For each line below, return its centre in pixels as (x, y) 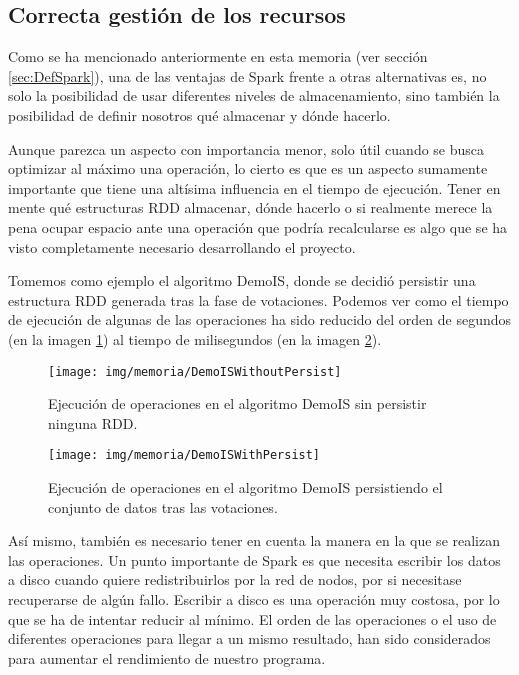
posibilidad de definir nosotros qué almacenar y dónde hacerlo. (199, 114)
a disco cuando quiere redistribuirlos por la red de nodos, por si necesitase (235, 579)
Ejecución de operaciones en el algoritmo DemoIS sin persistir (237, 403)
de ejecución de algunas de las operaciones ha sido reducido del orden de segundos (260, 319)
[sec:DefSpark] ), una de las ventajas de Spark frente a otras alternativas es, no (247, 75)
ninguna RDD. (93, 422)
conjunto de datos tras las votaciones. (163, 506)
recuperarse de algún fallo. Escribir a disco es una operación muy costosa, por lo (254, 598)
